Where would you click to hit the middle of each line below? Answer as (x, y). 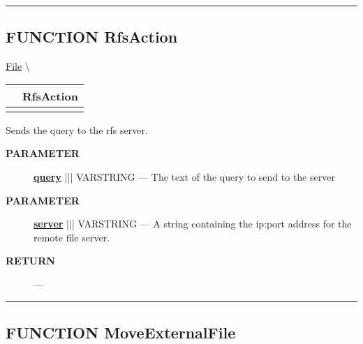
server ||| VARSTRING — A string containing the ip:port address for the (193, 224)
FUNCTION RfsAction (92, 37)
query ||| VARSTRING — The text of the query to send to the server (184, 176)
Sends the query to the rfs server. (77, 129)
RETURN (30, 261)
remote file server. (72, 237)
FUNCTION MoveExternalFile (121, 332)
